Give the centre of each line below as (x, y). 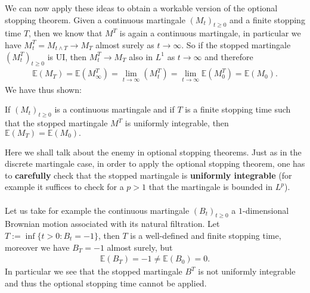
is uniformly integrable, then (177, 123)
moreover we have (37, 247)
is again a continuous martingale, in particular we (210, 33)
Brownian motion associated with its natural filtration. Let (112, 224)
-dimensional (266, 210)
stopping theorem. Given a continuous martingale (95, 19)
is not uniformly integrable (247, 271)
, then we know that (66, 33)
